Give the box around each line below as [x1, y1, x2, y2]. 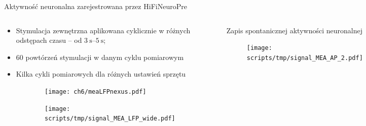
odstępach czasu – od [16, 35, 82, 45]
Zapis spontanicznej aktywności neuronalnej [226, 25, 362, 35]
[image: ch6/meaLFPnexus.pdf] [45, 88, 147, 95]
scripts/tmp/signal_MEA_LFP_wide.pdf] [45, 115, 175, 122]
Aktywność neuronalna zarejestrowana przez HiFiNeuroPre [4, 1, 187, 11]
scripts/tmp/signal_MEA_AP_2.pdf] [246, 54, 363, 61]
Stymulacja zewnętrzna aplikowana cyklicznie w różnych [16, 25, 191, 35]
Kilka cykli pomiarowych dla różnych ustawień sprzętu [16, 69, 186, 79]
